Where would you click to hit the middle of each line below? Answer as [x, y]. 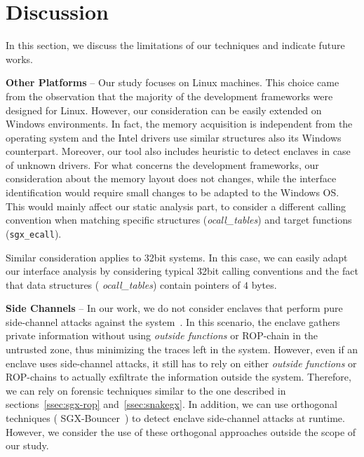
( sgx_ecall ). [34, 233]
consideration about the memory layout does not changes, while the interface [171, 178]
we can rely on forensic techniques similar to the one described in [146, 390]
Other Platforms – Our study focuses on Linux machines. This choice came [173, 82]
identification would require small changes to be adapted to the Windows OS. [173, 192]
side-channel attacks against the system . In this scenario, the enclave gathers [173, 321]
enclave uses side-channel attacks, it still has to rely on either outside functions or [181, 363]
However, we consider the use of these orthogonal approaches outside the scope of [181, 431]
